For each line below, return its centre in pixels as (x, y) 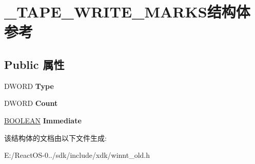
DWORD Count (31, 103)
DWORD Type (29, 86)
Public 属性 (34, 64)
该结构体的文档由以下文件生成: (55, 138)
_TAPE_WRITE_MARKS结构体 (127, 12)
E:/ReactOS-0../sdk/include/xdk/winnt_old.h (77, 155)
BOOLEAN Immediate (43, 120)
